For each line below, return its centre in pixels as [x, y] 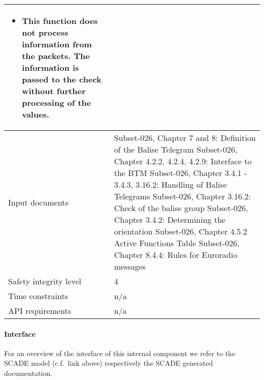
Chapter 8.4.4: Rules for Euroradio [176, 255]
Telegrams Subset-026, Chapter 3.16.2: [182, 196]
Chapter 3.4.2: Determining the [170, 220]
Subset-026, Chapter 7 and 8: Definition [185, 138]
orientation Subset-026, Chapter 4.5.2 [180, 231]
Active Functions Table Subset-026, [177, 243]
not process [45, 32]
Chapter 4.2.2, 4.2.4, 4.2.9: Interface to [183, 161]
